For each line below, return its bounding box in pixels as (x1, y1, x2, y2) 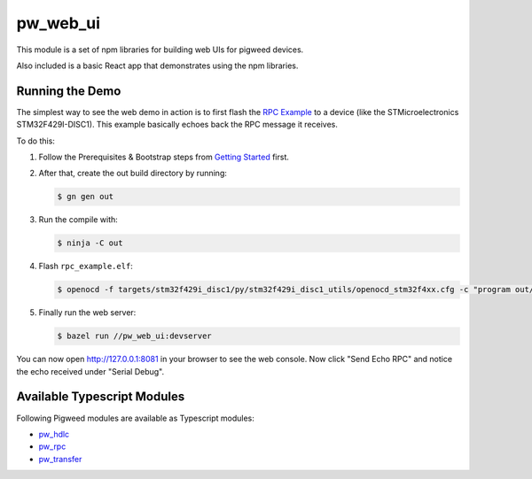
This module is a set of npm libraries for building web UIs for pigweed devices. (16, 44, 304, 55)
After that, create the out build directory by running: (38, 168, 228, 179)
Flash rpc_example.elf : (38, 261, 133, 272)
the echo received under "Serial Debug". (16, 366, 164, 376)
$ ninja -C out (57, 238, 123, 248)
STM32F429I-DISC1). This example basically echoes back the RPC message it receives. (16, 120, 339, 130)
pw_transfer (38, 453, 82, 464)
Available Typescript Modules (16, 390, 185, 405)
